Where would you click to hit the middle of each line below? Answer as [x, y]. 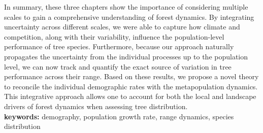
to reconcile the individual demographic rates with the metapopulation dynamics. [131, 86]
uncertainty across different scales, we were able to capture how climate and [122, 27]
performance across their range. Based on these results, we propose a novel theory [131, 76]
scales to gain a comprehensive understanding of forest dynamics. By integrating [129, 16]
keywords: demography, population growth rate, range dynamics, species [119, 116]
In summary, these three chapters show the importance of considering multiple [126, 7]
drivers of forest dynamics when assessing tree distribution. [96, 106]
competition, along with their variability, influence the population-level [114, 36]
